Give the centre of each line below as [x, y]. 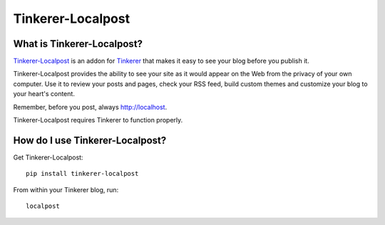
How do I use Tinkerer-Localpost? [90, 140]
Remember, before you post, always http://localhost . [90, 107]
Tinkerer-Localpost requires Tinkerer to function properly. [98, 120]
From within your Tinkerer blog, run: [66, 189]
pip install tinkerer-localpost [82, 174]
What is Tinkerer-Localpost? [78, 44]
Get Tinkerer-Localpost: [48, 157]
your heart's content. [44, 94]
